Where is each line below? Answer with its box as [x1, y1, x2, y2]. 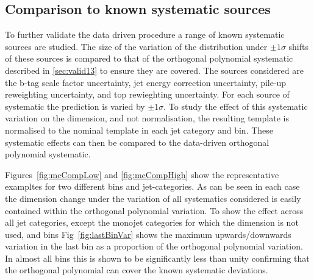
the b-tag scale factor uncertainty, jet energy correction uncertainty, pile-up [5, 76, 287, 88]
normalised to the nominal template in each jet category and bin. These [5, 123, 274, 136]
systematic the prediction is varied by [5, 99, 145, 112]
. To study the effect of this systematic [163, 99, 308, 112]
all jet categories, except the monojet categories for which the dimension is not [5, 216, 299, 229]
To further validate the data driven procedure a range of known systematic [5, 28, 285, 41]
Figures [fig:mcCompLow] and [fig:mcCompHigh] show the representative [5, 168, 279, 181]
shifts [288, 40, 309, 52]
